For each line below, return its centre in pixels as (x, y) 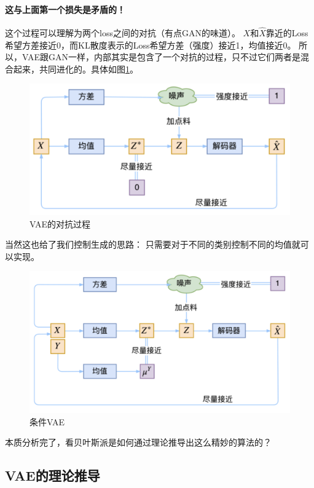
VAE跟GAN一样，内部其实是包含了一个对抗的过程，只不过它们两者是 (161, 57)
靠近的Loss (287, 33)
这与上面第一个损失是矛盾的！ (65, 9)
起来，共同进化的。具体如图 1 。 (76, 69)
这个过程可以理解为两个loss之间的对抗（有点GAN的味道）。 (123, 33)
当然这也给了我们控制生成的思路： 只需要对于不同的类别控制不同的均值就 (153, 244)
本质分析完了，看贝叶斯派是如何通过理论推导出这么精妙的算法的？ (138, 442)
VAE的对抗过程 (60, 223)
